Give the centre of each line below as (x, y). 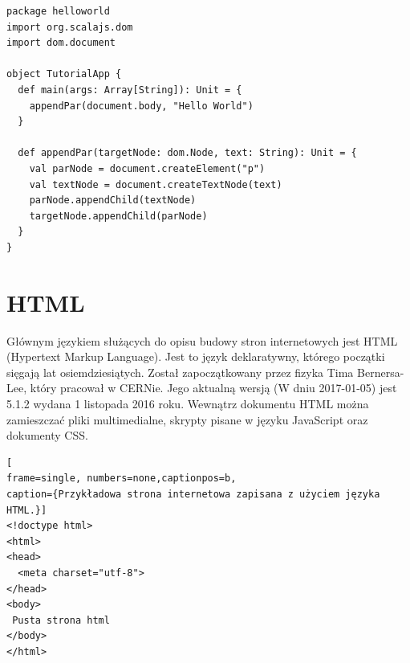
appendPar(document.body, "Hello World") (141, 106)
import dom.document (61, 43)
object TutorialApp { (64, 74)
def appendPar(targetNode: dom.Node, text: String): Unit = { (187, 153)
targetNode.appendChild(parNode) (118, 216)
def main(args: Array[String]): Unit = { (130, 90)
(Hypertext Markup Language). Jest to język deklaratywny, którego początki (196, 356)
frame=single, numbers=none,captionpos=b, (122, 479)
